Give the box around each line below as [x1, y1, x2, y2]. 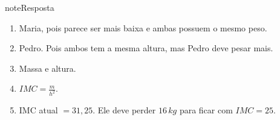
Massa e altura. [19, 62, 76, 74]
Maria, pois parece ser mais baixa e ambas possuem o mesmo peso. [19, 21, 267, 34]
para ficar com [179, 104, 233, 116]
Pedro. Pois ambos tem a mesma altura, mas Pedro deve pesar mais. [19, 42, 273, 54]
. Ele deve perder [93, 104, 156, 116]
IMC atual [19, 104, 58, 116]
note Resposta [5, 1, 54, 13]
